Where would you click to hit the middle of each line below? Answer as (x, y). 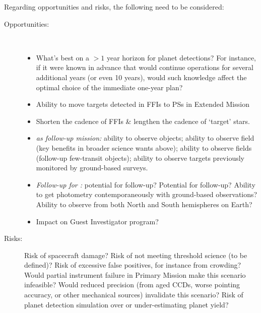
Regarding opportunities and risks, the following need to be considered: (114, 7)
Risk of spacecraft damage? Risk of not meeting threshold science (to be (136, 255)
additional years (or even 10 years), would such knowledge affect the (141, 77)
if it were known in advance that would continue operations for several (145, 67)
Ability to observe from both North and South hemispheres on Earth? (144, 204)
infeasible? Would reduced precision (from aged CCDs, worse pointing (132, 285)
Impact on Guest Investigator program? (97, 221)
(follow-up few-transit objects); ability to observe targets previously (140, 158)
